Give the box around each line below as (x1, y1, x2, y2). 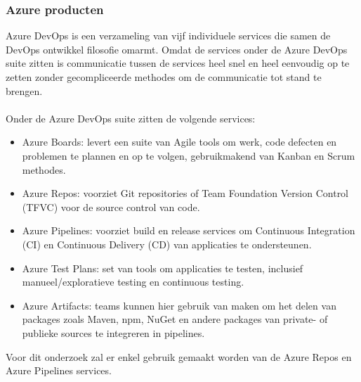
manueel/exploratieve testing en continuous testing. (22, 274, 244, 289)
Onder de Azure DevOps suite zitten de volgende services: (6, 110, 256, 125)
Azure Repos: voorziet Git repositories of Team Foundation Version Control (22, 186, 349, 200)
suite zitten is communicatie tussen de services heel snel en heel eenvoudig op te (6, 56, 350, 70)
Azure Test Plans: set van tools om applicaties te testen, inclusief (22, 260, 303, 275)
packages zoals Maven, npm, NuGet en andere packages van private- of (22, 312, 328, 326)
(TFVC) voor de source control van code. (22, 199, 200, 214)
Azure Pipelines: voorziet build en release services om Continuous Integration (22, 223, 355, 238)
